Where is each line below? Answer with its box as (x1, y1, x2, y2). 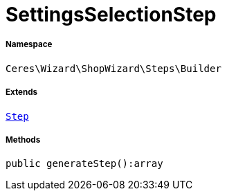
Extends (6, 87, 38, 98)
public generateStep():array (6, 158, 163, 170)
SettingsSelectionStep (6, 3, 217, 26)
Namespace (6, 39, 53, 50)
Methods (6, 134, 41, 145)
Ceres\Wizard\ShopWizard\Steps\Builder (6, 62, 221, 74)
